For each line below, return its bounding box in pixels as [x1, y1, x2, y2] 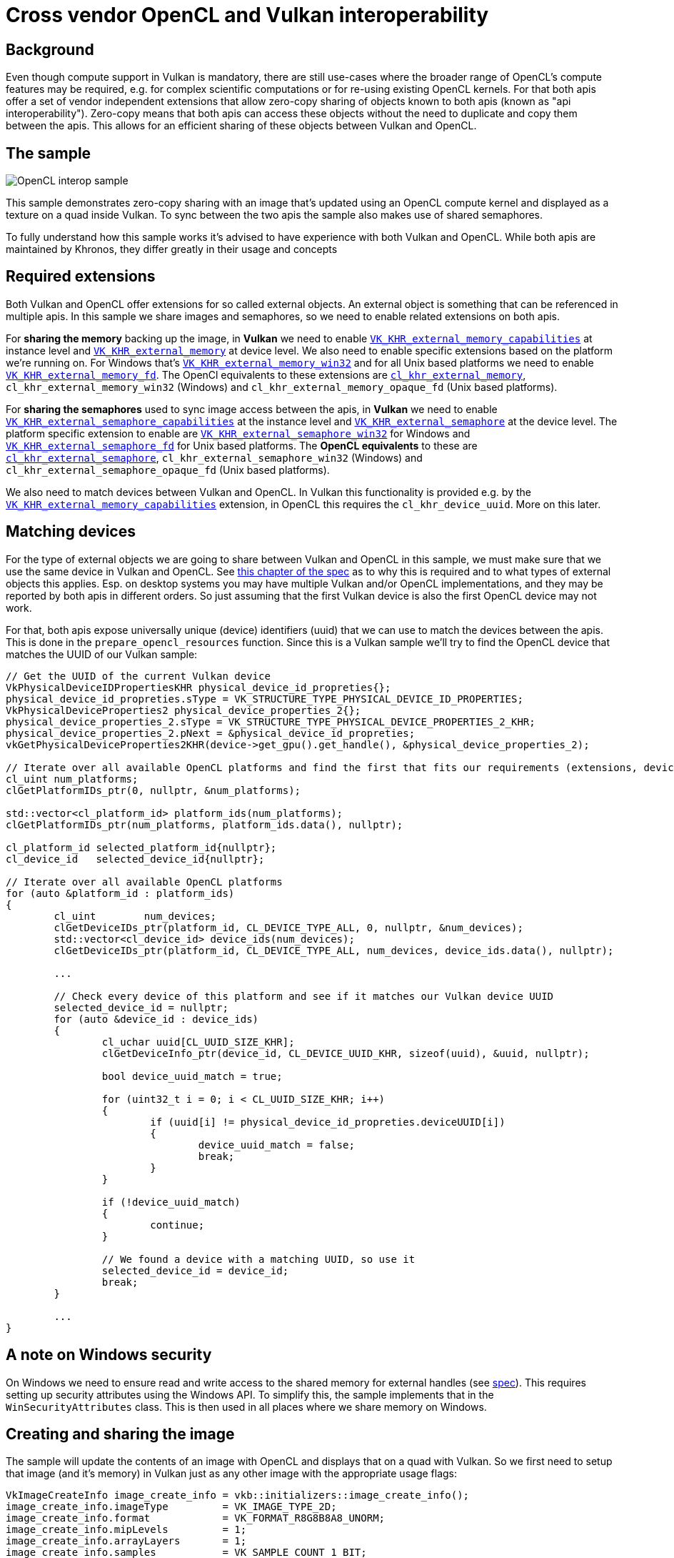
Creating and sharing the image [6, 1424, 235, 1443]
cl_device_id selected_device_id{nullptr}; [6, 853, 265, 865]
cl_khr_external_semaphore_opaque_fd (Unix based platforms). [6, 463, 330, 476]
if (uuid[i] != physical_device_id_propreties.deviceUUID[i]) [150, 1116, 505, 1128]
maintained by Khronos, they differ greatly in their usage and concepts [6, 243, 338, 256]
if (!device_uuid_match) [101, 1196, 241, 1208]
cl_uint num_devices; [54, 910, 217, 922]
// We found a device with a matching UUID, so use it [101, 1253, 416, 1265]
